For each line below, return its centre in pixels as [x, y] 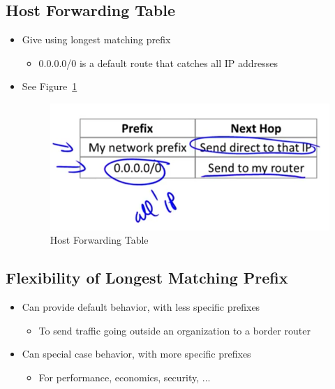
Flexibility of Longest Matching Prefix [147, 278]
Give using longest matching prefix [96, 39]
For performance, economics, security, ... [125, 377]
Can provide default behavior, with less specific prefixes [141, 307]
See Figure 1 [50, 86]
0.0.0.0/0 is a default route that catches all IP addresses [158, 63]
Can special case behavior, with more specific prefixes [136, 354]
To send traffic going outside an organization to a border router [174, 330]
